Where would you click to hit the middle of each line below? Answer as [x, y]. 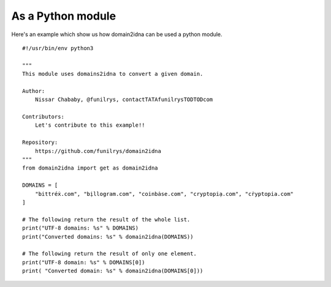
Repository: [40, 143]
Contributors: [43, 117]
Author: [34, 91]
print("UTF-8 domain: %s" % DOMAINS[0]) [84, 262]
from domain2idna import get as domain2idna [90, 168]
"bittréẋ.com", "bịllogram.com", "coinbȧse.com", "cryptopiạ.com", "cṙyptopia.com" [164, 194]
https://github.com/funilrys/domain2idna [98, 151]
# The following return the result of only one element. [110, 254]
